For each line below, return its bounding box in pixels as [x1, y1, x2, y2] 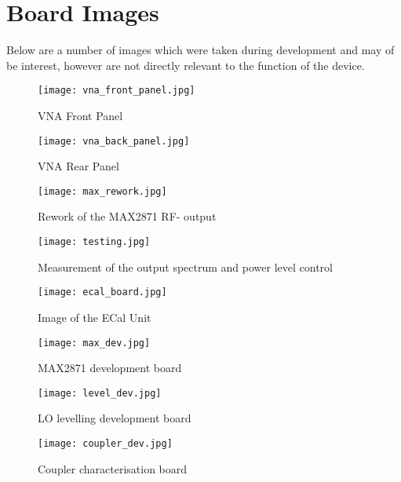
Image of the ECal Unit [38, 309, 151, 325]
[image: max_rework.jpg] [38, 185, 167, 197]
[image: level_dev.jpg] [38, 387, 162, 399]
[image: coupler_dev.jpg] [38, 438, 173, 450]
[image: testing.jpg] [38, 236, 151, 248]
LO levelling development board [38, 410, 191, 426]
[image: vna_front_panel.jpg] [38, 85, 195, 97]
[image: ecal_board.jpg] [38, 287, 167, 298]
